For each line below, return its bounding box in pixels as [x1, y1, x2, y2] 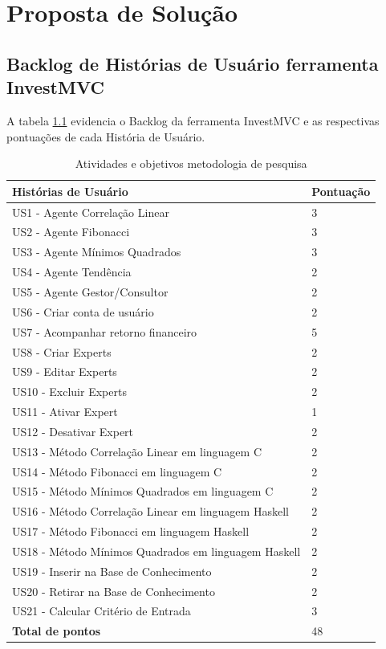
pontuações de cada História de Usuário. [6, 128, 205, 145]
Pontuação [311, 182, 371, 199]
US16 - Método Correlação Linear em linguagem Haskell [12, 503, 289, 520]
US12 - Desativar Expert [12, 422, 134, 439]
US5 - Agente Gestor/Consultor [12, 283, 169, 300]
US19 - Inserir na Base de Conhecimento [12, 562, 212, 579]
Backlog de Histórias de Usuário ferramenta [6, 51, 379, 76]
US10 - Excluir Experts [12, 383, 127, 400]
